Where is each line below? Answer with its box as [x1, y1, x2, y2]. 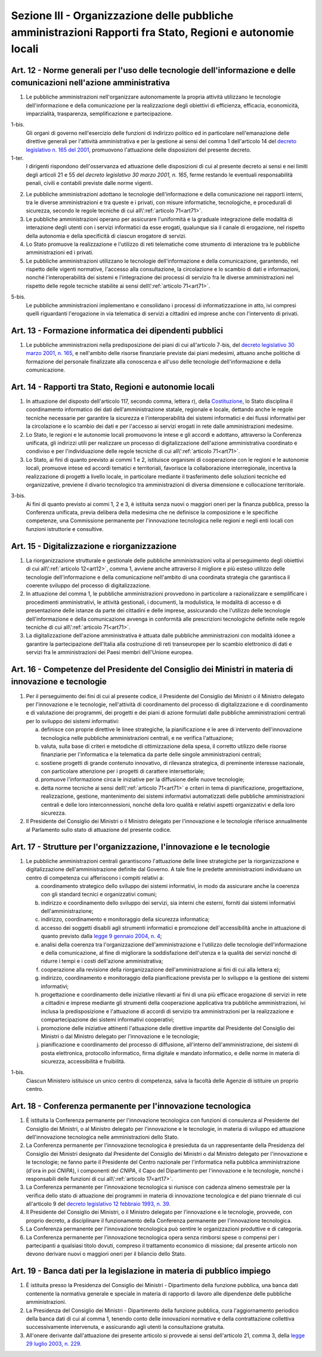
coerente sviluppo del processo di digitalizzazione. [26, 582, 151, 589]
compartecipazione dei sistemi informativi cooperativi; [41, 1016, 175, 1023]
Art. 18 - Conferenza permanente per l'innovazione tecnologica [11, 1101, 252, 1111]
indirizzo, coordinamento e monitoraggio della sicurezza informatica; [41, 916, 210, 923]
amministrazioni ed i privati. [26, 249, 94, 256]
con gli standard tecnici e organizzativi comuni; [41, 891, 157, 898]
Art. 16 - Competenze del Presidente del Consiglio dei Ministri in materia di [11, 664, 293, 674]
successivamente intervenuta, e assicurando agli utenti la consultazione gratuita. [26, 1324, 225, 1331]
